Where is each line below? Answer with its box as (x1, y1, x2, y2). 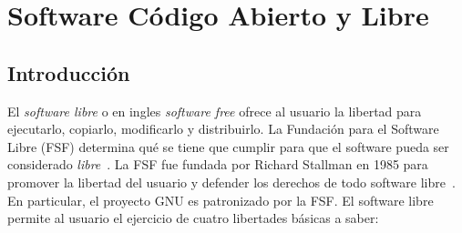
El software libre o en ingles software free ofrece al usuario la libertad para (7, 101, 422, 120)
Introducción (7, 58, 130, 86)
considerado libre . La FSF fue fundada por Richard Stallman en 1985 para (7, 155, 428, 174)
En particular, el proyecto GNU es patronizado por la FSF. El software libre (7, 190, 434, 209)
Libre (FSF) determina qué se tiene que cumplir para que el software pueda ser (7, 137, 449, 156)
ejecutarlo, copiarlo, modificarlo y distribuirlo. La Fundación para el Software (7, 119, 439, 138)
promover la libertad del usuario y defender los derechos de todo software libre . (7, 172, 456, 191)
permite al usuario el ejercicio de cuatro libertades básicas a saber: (7, 208, 379, 228)
